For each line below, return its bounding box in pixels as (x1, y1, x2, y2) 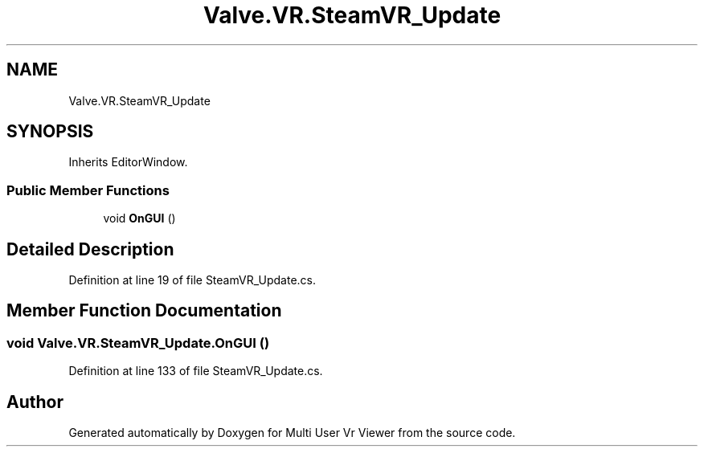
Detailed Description (6, 239, 174, 259)
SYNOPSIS (6, 121, 94, 142)
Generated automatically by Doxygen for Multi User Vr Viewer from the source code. (68, 426, 516, 440)
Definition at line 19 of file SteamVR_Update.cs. (68, 273, 317, 288)
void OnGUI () (103, 211, 176, 226)
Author (6, 391, 63, 412)
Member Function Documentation (6, 300, 282, 321)
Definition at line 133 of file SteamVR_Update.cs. (68, 364, 323, 378)
